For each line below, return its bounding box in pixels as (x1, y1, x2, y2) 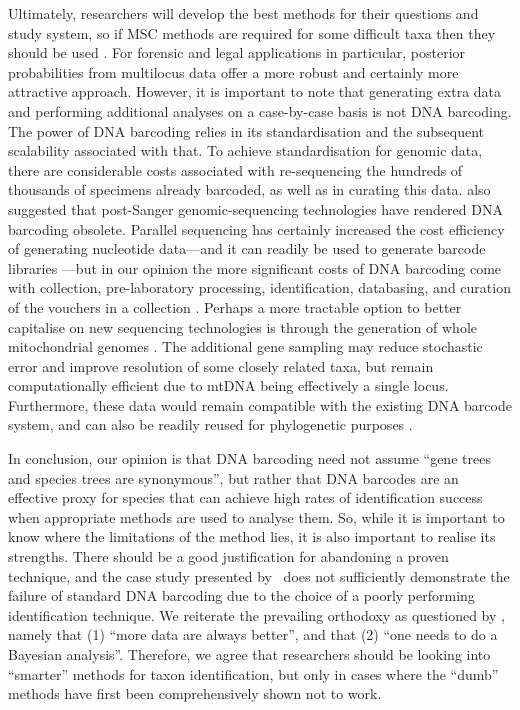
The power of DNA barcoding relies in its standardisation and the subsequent (8, 120, 485, 141)
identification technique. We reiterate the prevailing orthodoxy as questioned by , (8, 604, 505, 625)
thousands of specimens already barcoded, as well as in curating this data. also (8, 179, 491, 200)
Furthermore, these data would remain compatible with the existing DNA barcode (8, 394, 512, 415)
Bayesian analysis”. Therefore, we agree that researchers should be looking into (8, 644, 491, 664)
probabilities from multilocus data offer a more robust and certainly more (8, 61, 459, 82)
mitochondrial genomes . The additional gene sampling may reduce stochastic (8, 336, 483, 357)
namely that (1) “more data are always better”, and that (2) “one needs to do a (8, 624, 498, 645)
